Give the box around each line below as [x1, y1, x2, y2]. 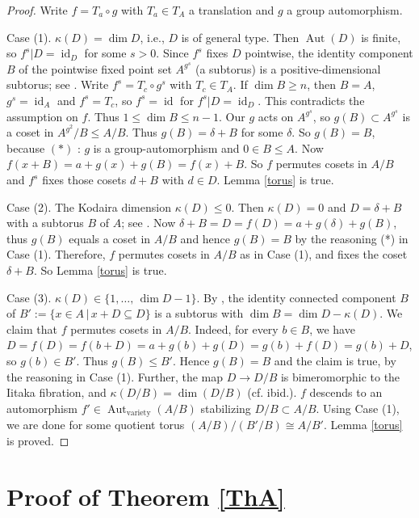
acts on [258, 107, 294, 124]
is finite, [361, 28, 401, 45]
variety [126, 409, 151, 418]
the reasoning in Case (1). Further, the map [6, 368, 224, 385]
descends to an [309, 384, 383, 401]
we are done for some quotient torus [6, 416, 185, 433]
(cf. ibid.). [247, 384, 297, 401]
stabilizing [200, 399, 251, 416]
